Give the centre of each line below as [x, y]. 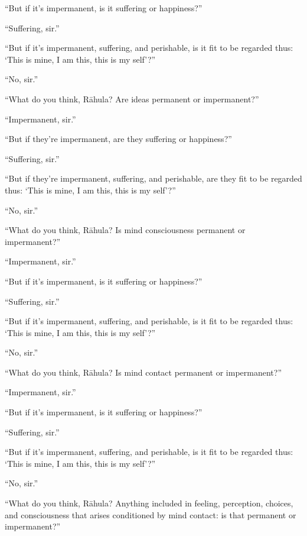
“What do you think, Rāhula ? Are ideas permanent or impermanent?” [132, 99]
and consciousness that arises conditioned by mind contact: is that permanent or [151, 514]
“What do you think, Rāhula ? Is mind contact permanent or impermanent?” [143, 372]
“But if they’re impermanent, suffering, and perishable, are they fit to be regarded [153, 178]
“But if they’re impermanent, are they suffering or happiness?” [118, 139]
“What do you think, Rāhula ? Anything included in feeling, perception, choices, [149, 503]
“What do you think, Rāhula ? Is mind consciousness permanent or [125, 230]
